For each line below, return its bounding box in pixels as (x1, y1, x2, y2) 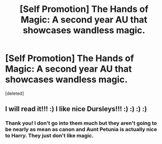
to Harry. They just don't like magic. (5, 132, 94, 139)
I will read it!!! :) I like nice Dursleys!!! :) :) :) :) (5, 105, 147, 113)
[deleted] (5, 90, 24, 96)
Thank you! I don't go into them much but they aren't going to (5, 120, 157, 127)
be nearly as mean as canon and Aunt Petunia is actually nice (5, 126, 157, 133)
